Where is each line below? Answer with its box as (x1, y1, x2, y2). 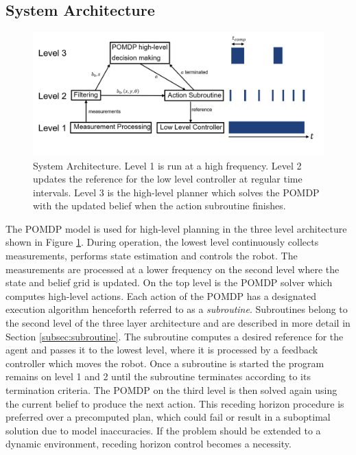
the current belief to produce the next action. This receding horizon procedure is (5, 396, 344, 410)
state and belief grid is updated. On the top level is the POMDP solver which (5, 275, 333, 290)
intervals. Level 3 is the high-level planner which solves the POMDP (33, 185, 320, 199)
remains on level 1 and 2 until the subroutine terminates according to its (5, 369, 311, 384)
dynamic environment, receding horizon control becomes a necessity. (5, 436, 292, 451)
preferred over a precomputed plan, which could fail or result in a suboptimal (5, 410, 331, 424)
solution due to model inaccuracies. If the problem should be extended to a (5, 423, 321, 437)
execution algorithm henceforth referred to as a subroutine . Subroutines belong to (5, 302, 348, 316)
